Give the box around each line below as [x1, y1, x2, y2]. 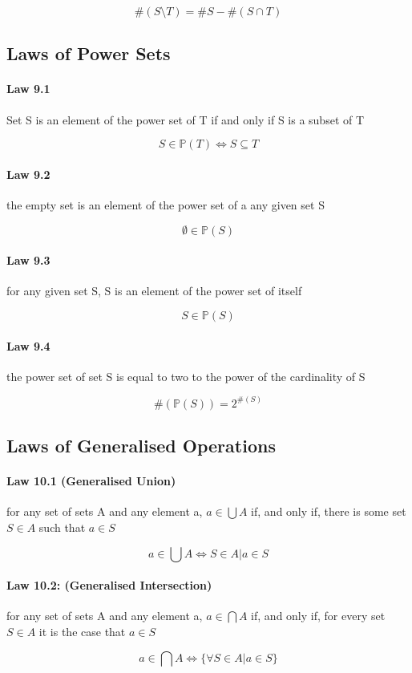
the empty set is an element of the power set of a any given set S [6, 196, 325, 213]
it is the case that [38, 622, 126, 639]
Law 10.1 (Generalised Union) [6, 472, 176, 489]
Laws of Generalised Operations [6, 433, 276, 458]
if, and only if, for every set [251, 607, 386, 624]
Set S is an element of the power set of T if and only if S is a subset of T [6, 111, 365, 128]
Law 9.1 [6, 80, 50, 97]
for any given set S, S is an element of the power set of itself [6, 282, 302, 299]
